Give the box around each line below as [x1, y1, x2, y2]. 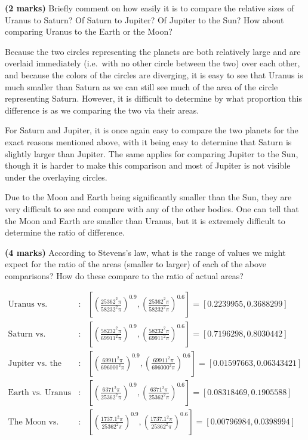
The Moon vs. [8, 417, 59, 426]
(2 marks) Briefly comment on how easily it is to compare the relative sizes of [5, 2, 294, 14]
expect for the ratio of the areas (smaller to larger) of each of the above [5, 258, 266, 270]
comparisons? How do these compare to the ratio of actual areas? [5, 269, 244, 282]
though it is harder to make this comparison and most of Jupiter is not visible [5, 159, 291, 172]
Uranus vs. [8, 300, 48, 309]
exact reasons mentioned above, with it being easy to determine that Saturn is [5, 135, 292, 148]
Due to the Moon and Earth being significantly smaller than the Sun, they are [5, 191, 292, 203]
